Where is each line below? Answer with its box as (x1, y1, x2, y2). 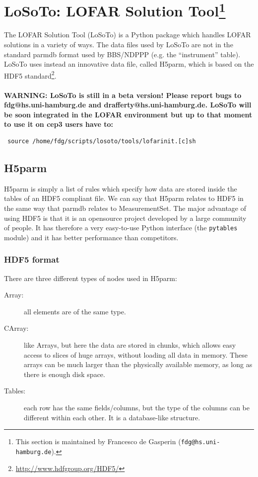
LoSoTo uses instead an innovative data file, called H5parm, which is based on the (4, 59, 254, 69)
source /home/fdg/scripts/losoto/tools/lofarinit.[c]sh (7, 138, 196, 145)
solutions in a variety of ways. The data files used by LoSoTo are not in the (4, 39, 233, 50)
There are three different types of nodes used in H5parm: (4, 273, 177, 283)
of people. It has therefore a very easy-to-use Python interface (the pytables (4, 222, 238, 233)
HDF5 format (4, 253, 60, 266)
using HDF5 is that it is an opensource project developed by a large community (4, 212, 247, 223)
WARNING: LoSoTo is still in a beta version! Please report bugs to (4, 90, 242, 100)
